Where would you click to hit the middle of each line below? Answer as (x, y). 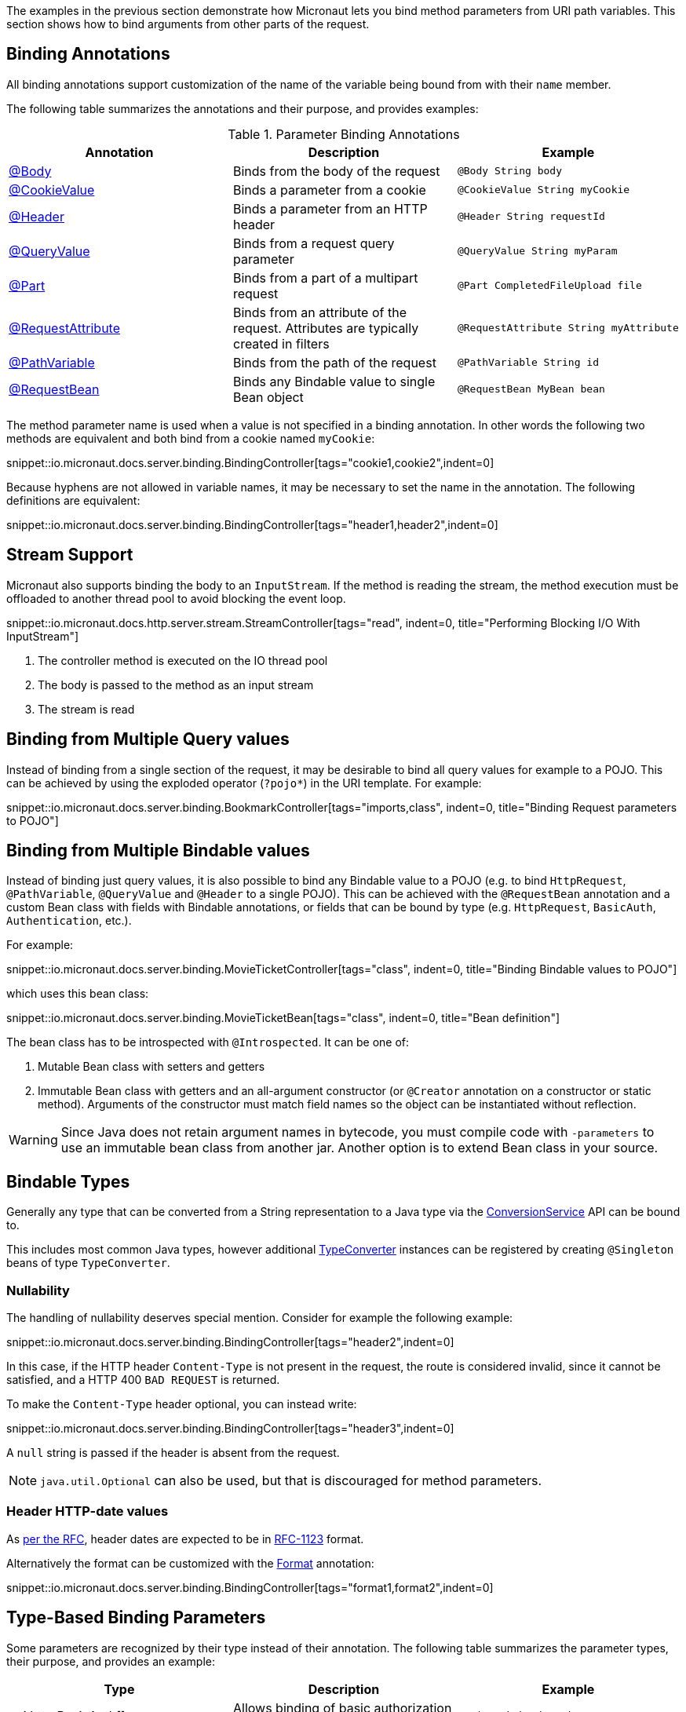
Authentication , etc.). (69, 921)
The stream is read (86, 709)
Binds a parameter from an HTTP (330, 208)
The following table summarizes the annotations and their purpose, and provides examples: (243, 108)
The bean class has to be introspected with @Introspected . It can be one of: (208, 1042)
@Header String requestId (531, 217)
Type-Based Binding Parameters (136, 1618)
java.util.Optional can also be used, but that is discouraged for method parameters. (291, 1480)
